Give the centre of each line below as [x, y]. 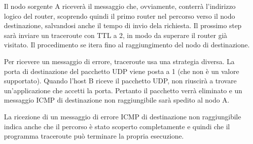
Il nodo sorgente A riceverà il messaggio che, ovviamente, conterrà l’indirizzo [120, 6]
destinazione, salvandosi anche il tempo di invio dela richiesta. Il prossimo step [123, 25]
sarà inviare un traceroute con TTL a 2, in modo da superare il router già [116, 35]
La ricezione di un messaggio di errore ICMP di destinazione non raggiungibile [123, 116]
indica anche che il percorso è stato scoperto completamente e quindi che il [117, 126]
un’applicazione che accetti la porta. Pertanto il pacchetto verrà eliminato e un [123, 90]
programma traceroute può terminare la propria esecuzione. [94, 136]
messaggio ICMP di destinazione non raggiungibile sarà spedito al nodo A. [117, 100]
